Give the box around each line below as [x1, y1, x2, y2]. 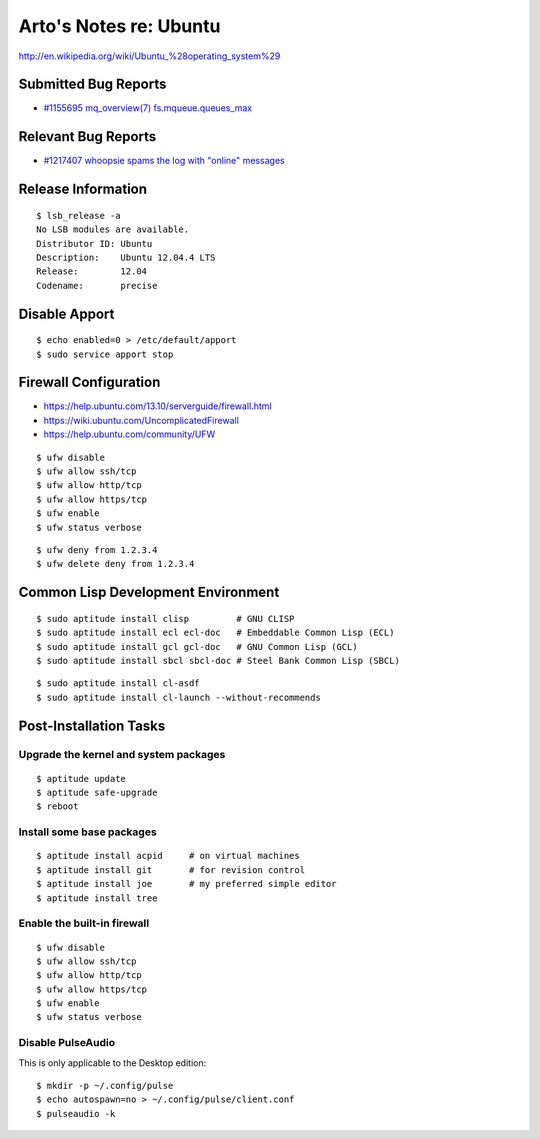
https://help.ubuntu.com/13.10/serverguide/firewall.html [43, 400, 272, 412]
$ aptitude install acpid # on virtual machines [36, 850, 300, 862]
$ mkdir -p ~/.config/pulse [36, 1080, 174, 1091]
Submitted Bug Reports [18, 76, 167, 93]
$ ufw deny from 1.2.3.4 [36, 544, 158, 555]
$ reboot [36, 801, 79, 812]
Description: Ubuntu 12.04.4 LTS [36, 251, 216, 263]
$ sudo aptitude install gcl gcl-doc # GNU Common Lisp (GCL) [36, 641, 359, 652]
